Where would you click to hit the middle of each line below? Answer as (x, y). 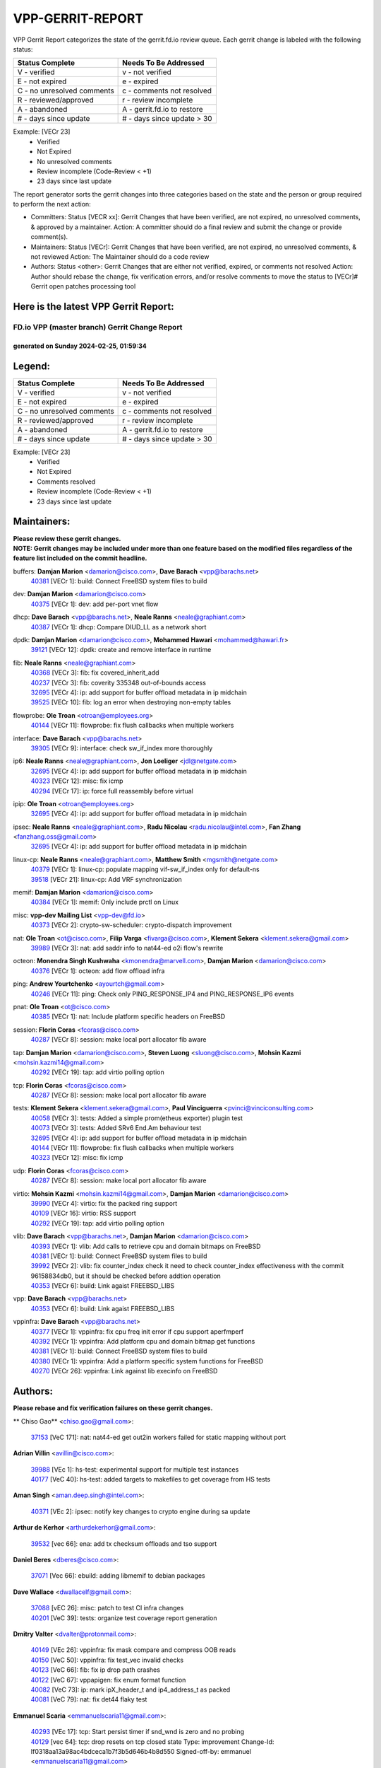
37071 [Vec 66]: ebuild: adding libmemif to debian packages (118, 1576)
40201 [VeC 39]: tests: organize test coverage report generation (124, 1618)
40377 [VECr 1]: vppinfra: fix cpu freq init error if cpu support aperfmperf (137, 1331)
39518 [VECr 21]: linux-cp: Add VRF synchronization (107, 879)
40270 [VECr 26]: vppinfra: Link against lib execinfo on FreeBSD (124, 1371)
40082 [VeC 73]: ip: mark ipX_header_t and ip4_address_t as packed (131, 1690)
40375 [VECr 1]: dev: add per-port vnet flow (95, 604)
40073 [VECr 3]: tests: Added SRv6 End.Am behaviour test (116, 1128)
